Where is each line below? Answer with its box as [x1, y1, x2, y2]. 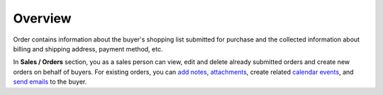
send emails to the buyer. [13, 77, 87, 86]
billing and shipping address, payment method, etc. [13, 44, 163, 53]
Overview [13, 11, 72, 26]
